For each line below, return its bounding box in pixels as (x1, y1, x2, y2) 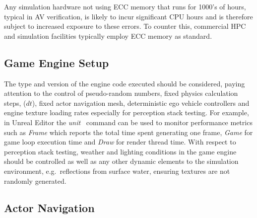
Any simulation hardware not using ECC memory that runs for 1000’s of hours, (4, 1, 246, 11)
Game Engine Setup (4, 55, 109, 70)
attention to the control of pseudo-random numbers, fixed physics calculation (4, 88, 238, 98)
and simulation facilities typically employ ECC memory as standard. (4, 30, 212, 41)
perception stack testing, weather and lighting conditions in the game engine (4, 146, 237, 156)
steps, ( (4, 97, 26, 108)
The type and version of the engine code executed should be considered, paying (4, 78, 245, 88)
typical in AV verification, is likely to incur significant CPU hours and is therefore (4, 11, 253, 21)
